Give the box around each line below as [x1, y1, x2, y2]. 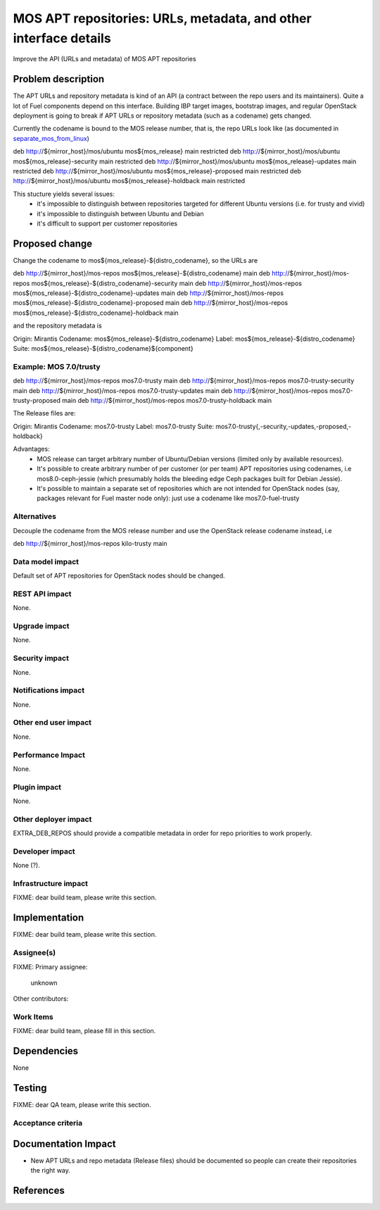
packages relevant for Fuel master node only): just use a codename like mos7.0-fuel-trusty [37, 494, 300, 503]
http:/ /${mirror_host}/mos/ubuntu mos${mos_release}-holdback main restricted [13, 177, 246, 185]
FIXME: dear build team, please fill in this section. [13, 1027, 156, 1035]
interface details [13, 30, 112, 46]
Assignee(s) [13, 948, 56, 958]
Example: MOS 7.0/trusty [13, 361, 101, 371]
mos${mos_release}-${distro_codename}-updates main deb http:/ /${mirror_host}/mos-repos [13, 289, 284, 297]
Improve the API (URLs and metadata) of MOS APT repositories [13, 55, 196, 63]
